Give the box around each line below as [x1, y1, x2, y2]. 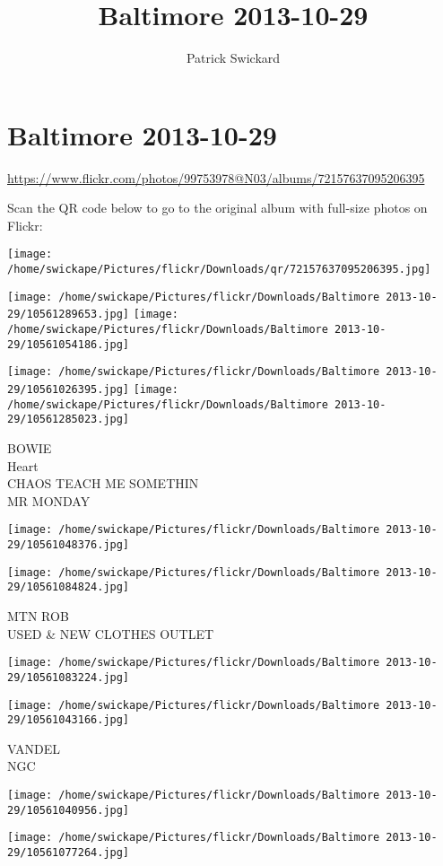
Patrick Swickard [186, 48, 281, 67]
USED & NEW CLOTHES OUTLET [7, 624, 214, 643]
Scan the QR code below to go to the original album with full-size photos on [7, 198, 428, 217]
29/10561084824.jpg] [7, 581, 130, 594]
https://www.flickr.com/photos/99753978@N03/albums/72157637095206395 [7, 168, 425, 187]
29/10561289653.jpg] [7, 308, 130, 321]
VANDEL [7, 739, 60, 757]
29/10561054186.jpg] [7, 337, 130, 351]
